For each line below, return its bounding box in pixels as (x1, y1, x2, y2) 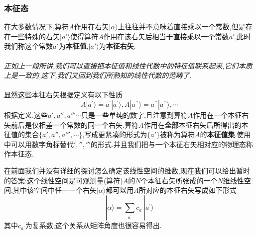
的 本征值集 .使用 (200, 129, 251, 140)
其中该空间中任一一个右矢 (12, 185, 97, 195)
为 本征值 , (58, 41, 89, 51)
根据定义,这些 (4, 109, 48, 120)
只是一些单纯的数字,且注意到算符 (81, 109, 188, 120)
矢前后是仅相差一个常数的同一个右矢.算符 (4, 119, 138, 130)
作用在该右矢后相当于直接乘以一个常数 (103, 31, 229, 41)
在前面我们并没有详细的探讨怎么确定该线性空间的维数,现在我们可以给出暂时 (4, 165, 250, 175)
